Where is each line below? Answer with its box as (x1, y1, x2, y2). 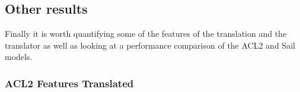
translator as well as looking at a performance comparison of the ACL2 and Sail (5, 39, 295, 51)
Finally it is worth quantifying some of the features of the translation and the (5, 27, 287, 40)
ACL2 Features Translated (5, 75, 134, 90)
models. (5, 50, 33, 63)
